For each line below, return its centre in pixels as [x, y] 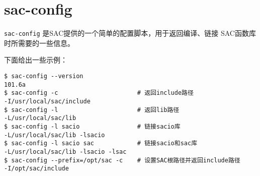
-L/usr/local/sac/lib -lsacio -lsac [65, 152]
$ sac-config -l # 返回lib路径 [92, 110]
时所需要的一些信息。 [39, 43]
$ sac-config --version [44, 76]
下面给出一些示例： [36, 60]
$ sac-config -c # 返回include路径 [99, 93]
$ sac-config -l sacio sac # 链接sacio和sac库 [101, 143]
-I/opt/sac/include [36, 169]
